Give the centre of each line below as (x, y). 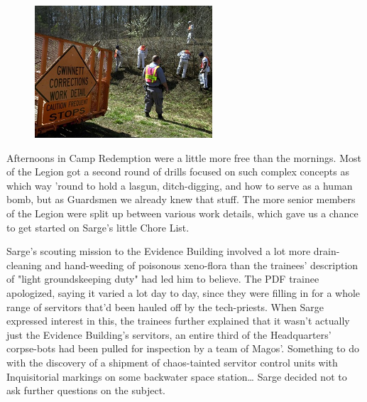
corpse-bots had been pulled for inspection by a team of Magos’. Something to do (183, 348)
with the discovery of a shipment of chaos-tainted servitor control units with (172, 362)
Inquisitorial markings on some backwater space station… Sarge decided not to (177, 376)
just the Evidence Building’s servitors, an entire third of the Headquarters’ (169, 334)
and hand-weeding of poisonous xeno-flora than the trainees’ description (202, 265)
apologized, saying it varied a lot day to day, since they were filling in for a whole (183, 292)
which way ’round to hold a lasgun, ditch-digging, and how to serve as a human (180, 185)
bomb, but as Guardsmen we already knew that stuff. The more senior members (181, 199)
